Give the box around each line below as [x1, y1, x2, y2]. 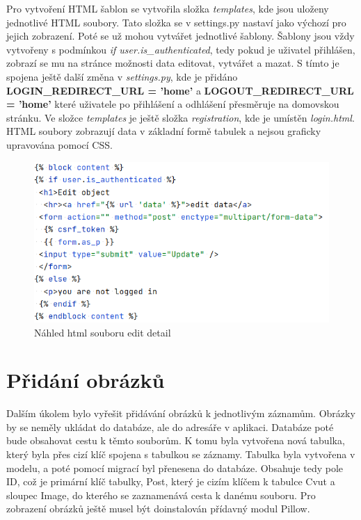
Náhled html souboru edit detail [34, 325, 171, 339]
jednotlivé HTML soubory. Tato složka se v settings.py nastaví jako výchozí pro [6, 15, 346, 29]
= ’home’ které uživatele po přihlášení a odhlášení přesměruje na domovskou [6, 97, 339, 111]
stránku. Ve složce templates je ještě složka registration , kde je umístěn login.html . [6, 110, 355, 124]
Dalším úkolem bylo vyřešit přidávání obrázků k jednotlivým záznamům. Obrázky [6, 406, 355, 421]
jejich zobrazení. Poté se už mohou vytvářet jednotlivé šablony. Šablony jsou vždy [6, 29, 355, 43]
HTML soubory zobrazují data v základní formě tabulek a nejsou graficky [6, 124, 321, 138]
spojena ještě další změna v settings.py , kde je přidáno [6, 69, 238, 83]
